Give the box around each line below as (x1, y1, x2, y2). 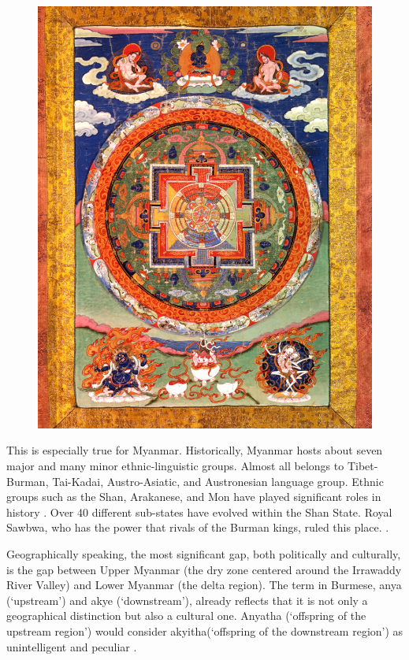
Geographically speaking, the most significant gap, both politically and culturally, (6, 545, 401, 562)
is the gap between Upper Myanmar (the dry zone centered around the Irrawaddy (6, 561, 402, 577)
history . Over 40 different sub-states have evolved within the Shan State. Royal (6, 503, 392, 520)
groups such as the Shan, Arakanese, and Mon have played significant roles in (6, 488, 381, 505)
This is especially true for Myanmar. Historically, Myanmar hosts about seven (6, 442, 383, 458)
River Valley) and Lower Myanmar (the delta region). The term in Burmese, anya (6, 577, 402, 593)
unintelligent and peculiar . (6, 638, 137, 654)
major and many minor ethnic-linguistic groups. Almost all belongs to (6, 458, 344, 474)
